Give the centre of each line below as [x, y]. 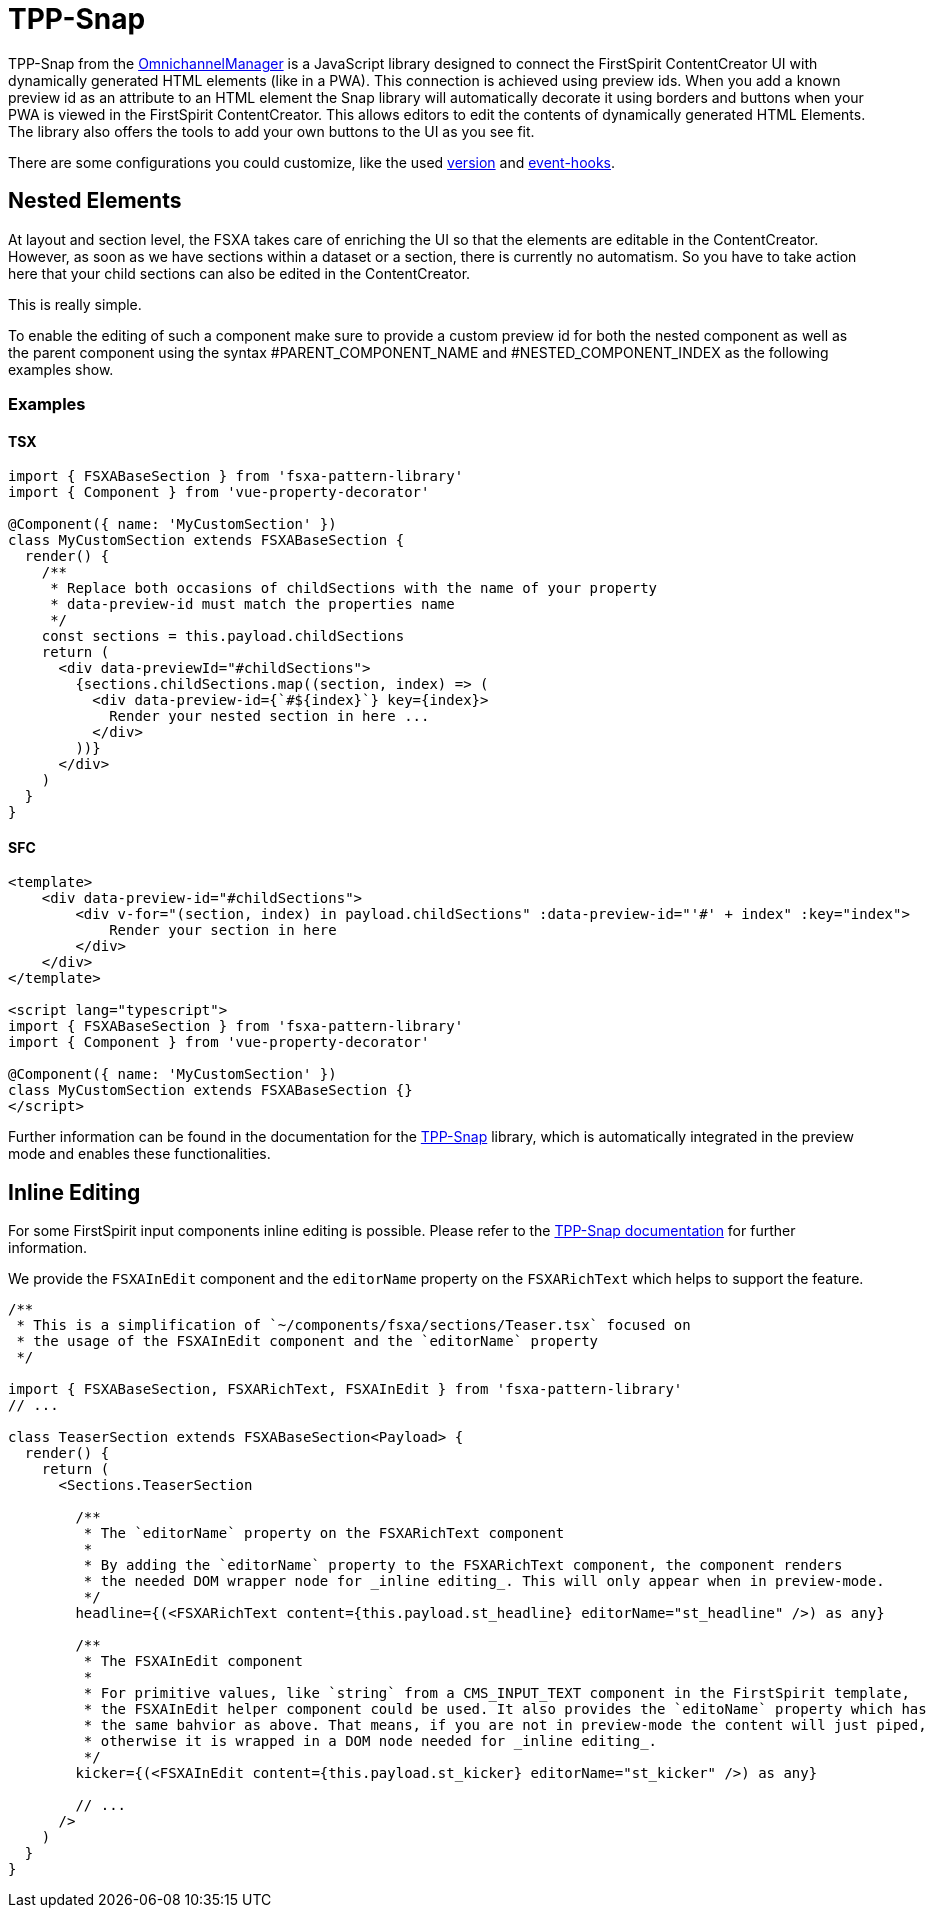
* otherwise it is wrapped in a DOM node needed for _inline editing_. [370, 1741]
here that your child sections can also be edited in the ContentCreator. [239, 273]
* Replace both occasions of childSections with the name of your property [354, 588]
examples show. [61, 369]
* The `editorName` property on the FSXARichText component [324, 1533]
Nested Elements [95, 201]
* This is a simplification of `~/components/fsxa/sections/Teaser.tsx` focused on [353, 1325]
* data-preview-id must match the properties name [252, 604]
